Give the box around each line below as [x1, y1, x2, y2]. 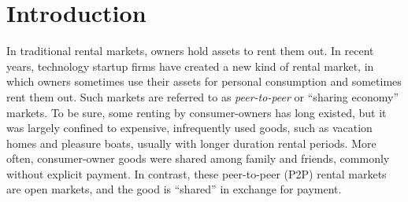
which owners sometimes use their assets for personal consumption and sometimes [6, 73, 402, 90]
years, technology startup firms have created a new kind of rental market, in [6, 57, 374, 74]
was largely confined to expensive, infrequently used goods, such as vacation [6, 119, 373, 136]
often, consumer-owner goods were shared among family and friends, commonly [6, 150, 390, 167]
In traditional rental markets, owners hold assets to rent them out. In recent [6, 42, 374, 59]
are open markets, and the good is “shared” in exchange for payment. [6, 181, 342, 197]
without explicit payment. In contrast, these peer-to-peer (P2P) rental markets [6, 165, 387, 182]
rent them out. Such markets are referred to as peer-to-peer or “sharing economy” [6, 88, 399, 105]
